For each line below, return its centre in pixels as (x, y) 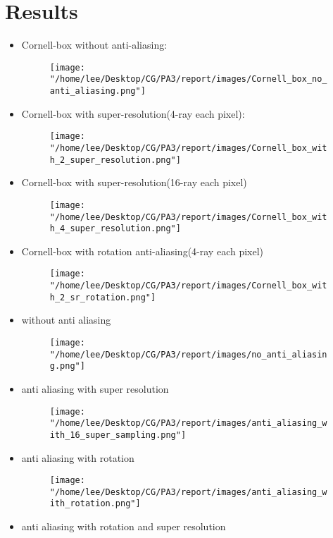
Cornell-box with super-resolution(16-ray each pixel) (134, 182)
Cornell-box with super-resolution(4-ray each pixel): (133, 113)
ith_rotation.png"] (95, 504)
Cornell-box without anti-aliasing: (94, 45)
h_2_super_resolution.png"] (115, 160)
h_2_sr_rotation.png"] (103, 297)
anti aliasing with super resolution (95, 388)
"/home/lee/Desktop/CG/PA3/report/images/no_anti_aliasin (188, 354)
